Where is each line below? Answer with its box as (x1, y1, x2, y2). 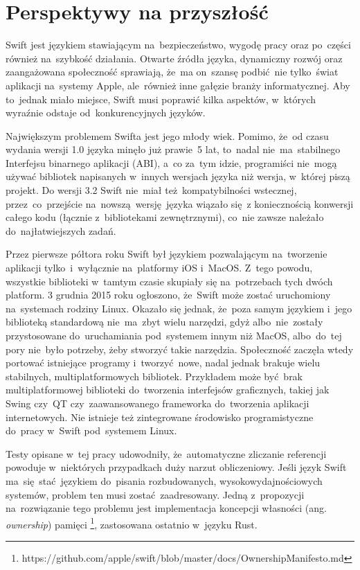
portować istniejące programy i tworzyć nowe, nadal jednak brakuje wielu (6, 355, 321, 370)
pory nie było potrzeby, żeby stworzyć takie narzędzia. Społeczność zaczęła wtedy (6, 341, 354, 356)
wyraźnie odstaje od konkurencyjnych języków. (6, 105, 206, 120)
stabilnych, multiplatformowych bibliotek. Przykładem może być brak (6, 368, 303, 383)
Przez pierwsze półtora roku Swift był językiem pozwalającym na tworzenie (6, 247, 327, 261)
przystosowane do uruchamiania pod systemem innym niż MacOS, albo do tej (6, 328, 342, 342)
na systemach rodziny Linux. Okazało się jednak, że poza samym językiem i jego (6, 301, 352, 315)
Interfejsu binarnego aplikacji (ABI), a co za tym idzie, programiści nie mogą (6, 155, 337, 170)
